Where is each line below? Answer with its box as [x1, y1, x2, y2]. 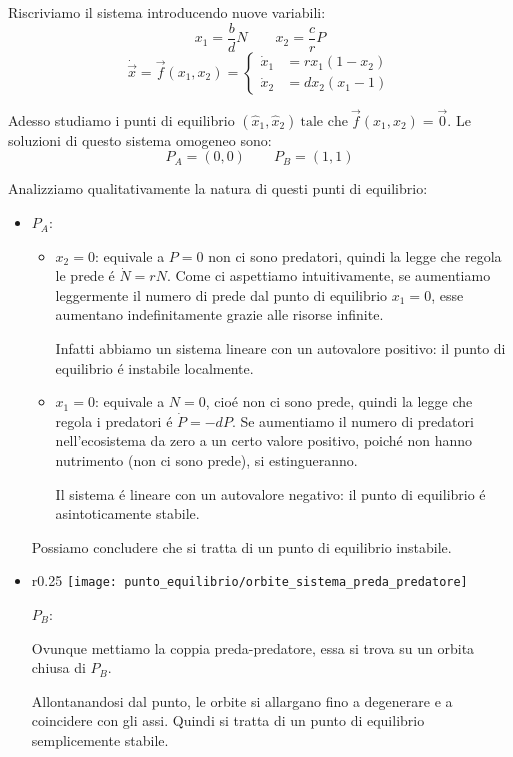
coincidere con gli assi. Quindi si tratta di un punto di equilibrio [31, 710, 425, 731]
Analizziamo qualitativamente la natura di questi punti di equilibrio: [8, 178, 428, 199]
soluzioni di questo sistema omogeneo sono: [8, 129, 272, 150]
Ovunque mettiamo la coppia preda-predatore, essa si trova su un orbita [31, 637, 475, 658]
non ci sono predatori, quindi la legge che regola [208, 245, 502, 266]
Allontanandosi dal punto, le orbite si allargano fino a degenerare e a [31, 690, 453, 711]
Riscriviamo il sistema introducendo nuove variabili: [8, 2, 326, 22]
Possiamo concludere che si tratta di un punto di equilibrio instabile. [31, 536, 452, 557]
